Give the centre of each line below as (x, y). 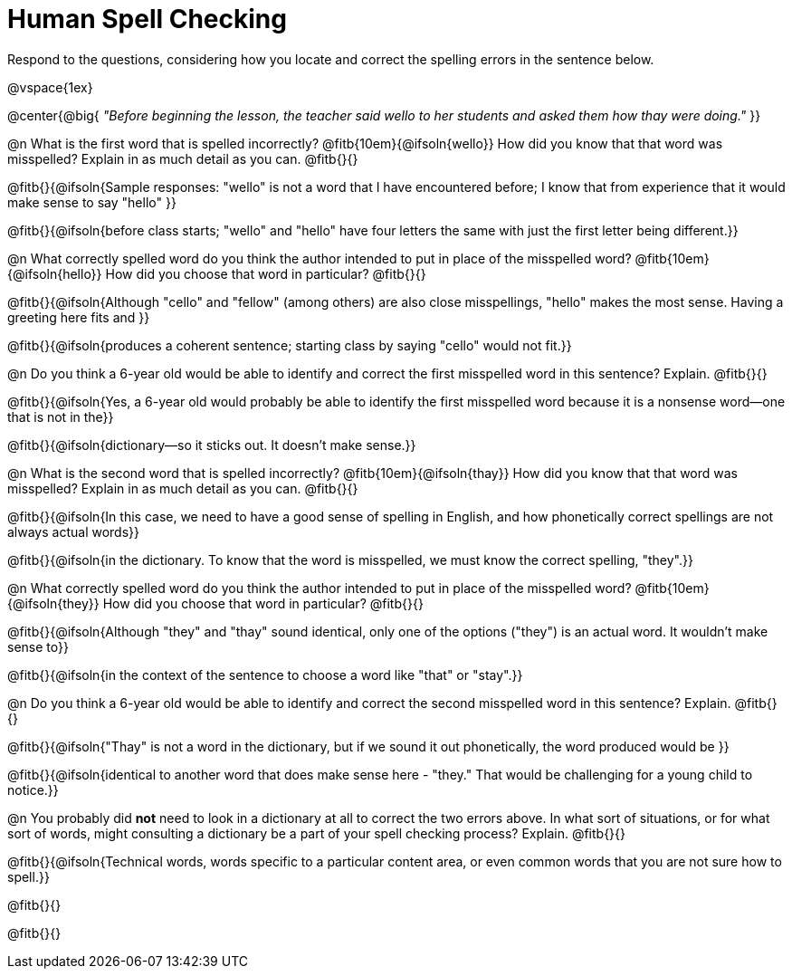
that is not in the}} (61, 416)
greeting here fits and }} (79, 317)
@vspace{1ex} (50, 87)
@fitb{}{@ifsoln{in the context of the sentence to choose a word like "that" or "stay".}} (265, 675)
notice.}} (33, 789)
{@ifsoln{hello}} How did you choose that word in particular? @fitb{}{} (217, 273)
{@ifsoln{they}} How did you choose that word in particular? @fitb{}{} (215, 603)
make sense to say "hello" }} (92, 202)
